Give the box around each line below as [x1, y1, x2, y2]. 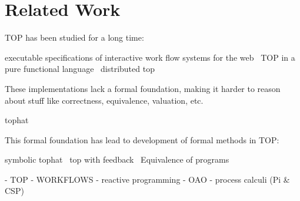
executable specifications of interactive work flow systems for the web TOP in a [5, 51, 295, 63]
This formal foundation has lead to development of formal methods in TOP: [5, 133, 279, 146]
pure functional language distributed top [5, 62, 155, 75]
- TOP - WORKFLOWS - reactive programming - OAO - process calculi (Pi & [5, 173, 290, 185]
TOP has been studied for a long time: [5, 31, 144, 44]
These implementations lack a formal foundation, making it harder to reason [5, 82, 281, 94]
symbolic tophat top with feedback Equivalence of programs [5, 153, 229, 166]
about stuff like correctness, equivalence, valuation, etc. [5, 94, 204, 106]
